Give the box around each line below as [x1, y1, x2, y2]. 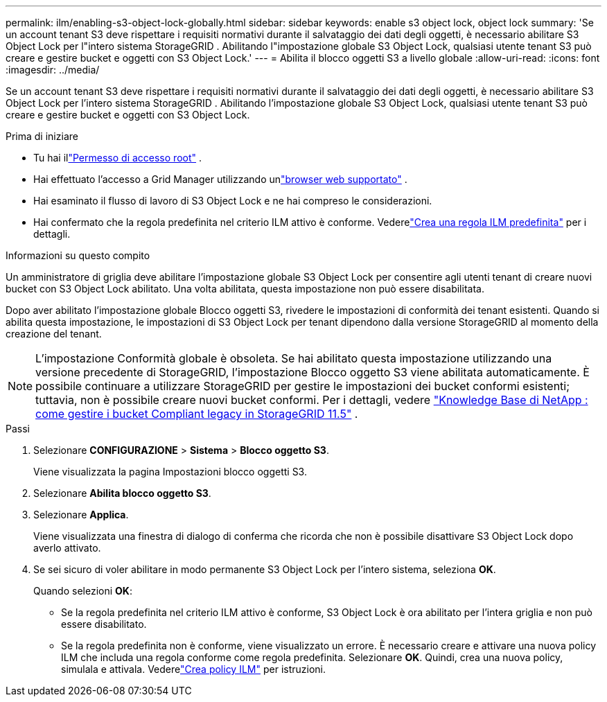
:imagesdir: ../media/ [6, 64, 100, 76]
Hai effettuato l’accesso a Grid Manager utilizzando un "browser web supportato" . [33, 173, 407, 185]
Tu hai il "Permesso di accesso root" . [33, 152, 202, 164]
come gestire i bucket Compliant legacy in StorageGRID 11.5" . [35, 407, 358, 421]
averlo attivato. [33, 542, 101, 554]
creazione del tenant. [6, 328, 102, 340]
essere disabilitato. [61, 618, 147, 630]
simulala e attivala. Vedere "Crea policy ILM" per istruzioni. [61, 663, 326, 675]
